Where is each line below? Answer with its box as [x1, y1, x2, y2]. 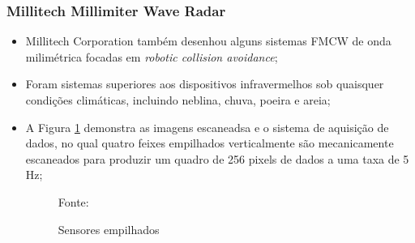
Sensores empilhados [58, 220, 160, 237]
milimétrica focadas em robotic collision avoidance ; [25, 48, 278, 65]
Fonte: [58, 193, 89, 210]
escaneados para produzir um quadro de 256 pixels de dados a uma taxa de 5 [25, 150, 409, 167]
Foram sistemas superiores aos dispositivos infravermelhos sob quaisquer [25, 75, 384, 92]
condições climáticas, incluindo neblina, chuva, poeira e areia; [25, 92, 331, 108]
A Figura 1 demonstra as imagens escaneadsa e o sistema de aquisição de [25, 118, 389, 135]
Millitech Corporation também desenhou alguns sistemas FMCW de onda [25, 32, 391, 49]
